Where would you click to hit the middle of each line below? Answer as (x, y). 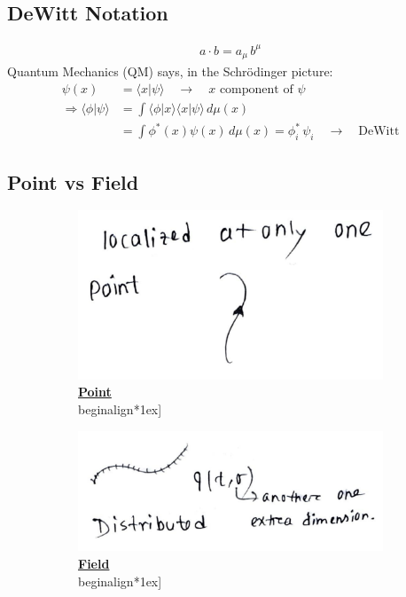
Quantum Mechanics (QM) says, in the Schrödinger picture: (170, 71)
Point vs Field (73, 181)
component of (256, 89)
